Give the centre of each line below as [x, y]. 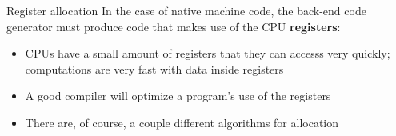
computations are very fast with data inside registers [154, 68]
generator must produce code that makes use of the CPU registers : [174, 26]
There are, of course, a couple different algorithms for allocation [182, 122]
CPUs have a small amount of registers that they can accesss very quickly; [208, 53]
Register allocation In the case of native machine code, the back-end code [186, 10]
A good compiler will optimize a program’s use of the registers [178, 96]
